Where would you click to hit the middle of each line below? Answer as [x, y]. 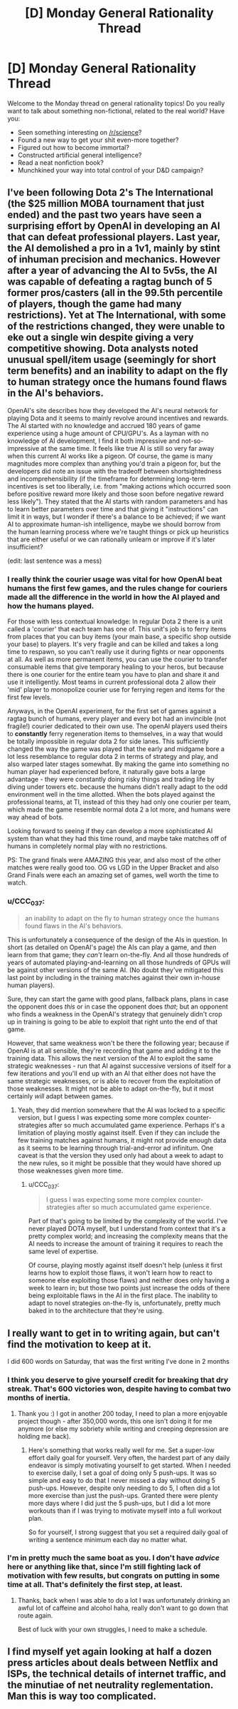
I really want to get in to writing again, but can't [114, 1333]
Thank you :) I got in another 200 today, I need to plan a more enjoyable [123, 1413]
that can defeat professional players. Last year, [114, 237]
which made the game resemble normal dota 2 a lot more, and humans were [119, 810]
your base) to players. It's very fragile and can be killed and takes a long [113, 644]
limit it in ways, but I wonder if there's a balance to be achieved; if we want [117, 516]
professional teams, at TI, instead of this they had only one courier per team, [119, 802]
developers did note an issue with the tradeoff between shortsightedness [115, 471]
